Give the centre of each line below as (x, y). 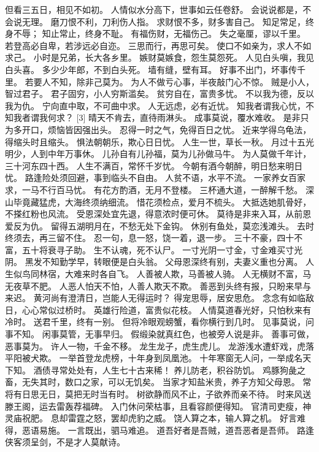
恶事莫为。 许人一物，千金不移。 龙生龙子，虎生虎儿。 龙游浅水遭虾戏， (151, 346)
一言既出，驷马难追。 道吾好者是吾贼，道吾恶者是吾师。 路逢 (191, 430)
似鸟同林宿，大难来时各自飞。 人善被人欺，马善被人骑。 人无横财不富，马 (162, 274)
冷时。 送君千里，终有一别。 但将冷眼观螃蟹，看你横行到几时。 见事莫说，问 (159, 322)
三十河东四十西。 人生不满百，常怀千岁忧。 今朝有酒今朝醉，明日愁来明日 (154, 165)
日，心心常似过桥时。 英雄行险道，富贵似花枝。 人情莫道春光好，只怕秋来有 (158, 309)
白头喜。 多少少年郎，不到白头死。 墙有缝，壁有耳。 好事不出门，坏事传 (151, 69)
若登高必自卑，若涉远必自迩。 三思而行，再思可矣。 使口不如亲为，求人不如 (158, 45)
